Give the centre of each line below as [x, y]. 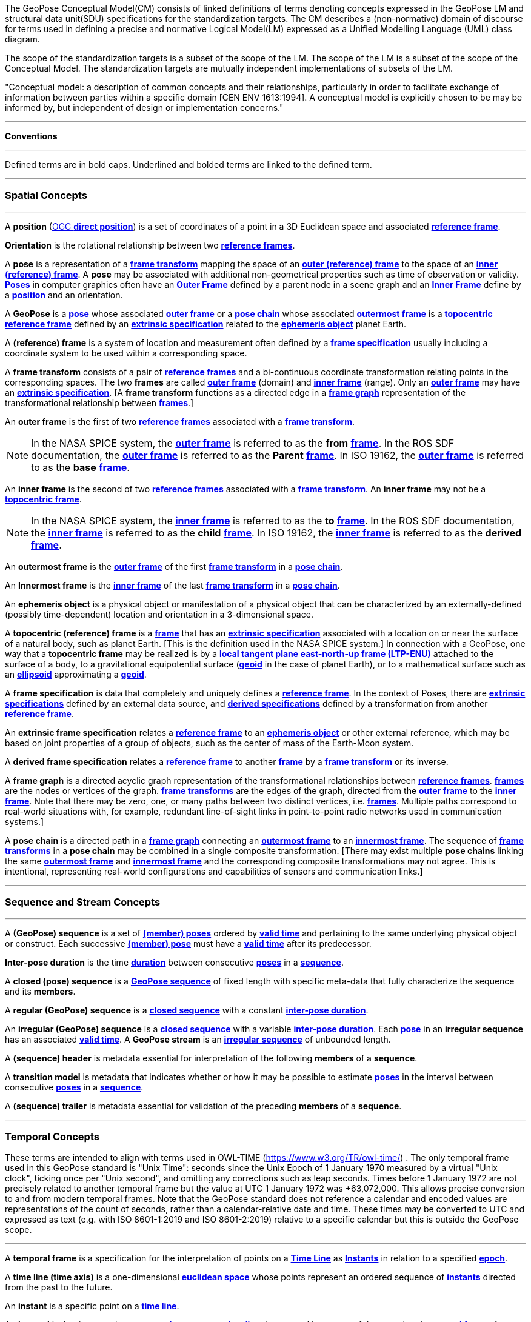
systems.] [25, 821]
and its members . [40, 991]
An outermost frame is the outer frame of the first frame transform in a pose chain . [174, 566]
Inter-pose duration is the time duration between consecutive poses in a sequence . [174, 962]
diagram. [22, 39]
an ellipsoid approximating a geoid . [76, 674]
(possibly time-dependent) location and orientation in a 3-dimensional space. [159, 614]
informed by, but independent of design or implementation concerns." [144, 108]
